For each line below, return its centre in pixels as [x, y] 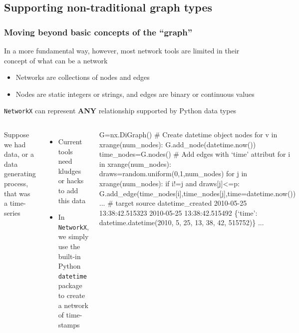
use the [69, 246]
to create [72, 295]
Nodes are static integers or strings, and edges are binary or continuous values [135, 94]
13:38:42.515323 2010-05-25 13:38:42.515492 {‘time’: [178, 212]
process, [16, 183]
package [70, 285]
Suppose [17, 135]
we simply [73, 236]
